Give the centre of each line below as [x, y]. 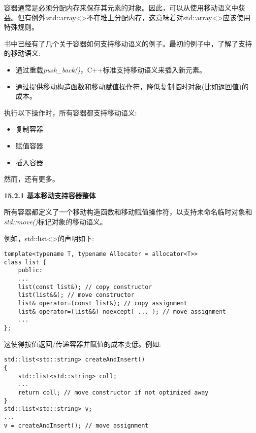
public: [30, 271]
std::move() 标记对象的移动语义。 [56, 221]
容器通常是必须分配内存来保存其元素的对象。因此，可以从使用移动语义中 [121, 7]
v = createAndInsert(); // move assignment [76, 425]
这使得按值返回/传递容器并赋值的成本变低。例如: [82, 343]
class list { [25, 262]
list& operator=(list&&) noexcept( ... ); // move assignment [122, 311]
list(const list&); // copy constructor [85, 287]
